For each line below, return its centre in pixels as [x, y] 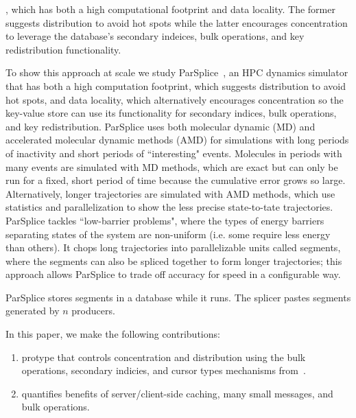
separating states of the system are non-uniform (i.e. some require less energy [168, 234]
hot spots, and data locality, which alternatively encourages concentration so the [175, 99]
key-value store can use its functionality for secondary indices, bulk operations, [171, 113]
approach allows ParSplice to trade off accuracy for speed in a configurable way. [173, 274]
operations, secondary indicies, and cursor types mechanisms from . [164, 370]
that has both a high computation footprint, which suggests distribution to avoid [176, 85]
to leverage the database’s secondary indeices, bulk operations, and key [155, 36]
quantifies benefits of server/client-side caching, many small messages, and [177, 393]
